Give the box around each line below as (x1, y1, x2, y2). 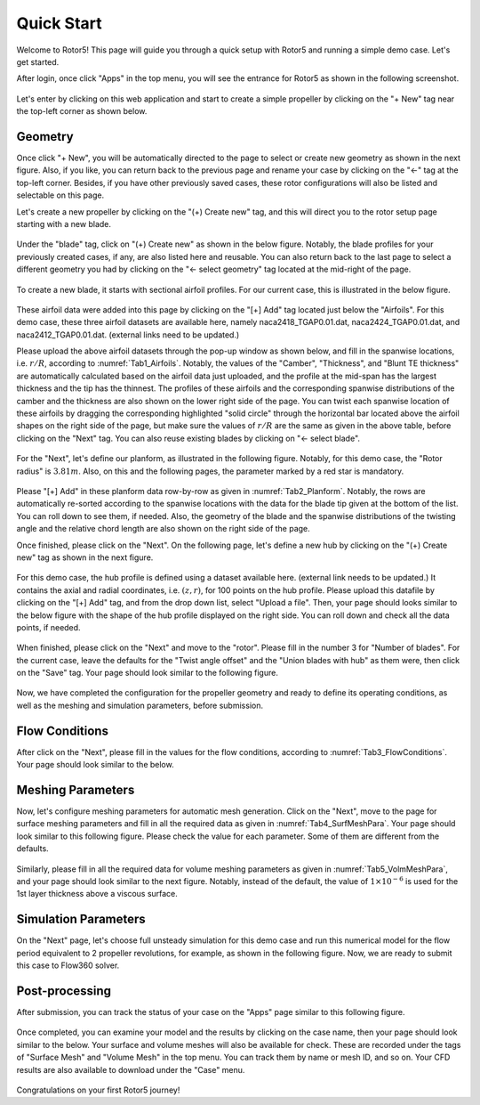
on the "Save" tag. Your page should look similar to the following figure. (16, 668, 279, 678)
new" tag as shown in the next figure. (16, 552, 154, 563)
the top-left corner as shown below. (16, 106, 148, 117)
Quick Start (16, 13, 102, 33)
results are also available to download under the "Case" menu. (16, 1064, 245, 1075)
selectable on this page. (16, 190, 105, 200)
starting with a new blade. (16, 218, 111, 229)
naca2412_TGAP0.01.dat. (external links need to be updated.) (16, 329, 240, 340)
